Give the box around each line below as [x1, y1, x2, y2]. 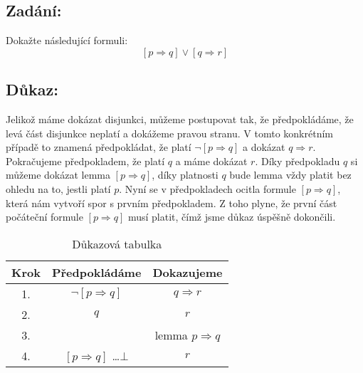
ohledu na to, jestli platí [6, 181, 111, 196]
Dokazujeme [152, 263, 223, 280]
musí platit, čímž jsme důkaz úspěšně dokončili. [127, 209, 336, 224]
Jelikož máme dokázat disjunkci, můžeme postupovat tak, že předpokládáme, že [6, 112, 354, 126]
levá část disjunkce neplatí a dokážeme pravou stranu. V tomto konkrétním [6, 125, 333, 140]
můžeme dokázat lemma [6, 167, 110, 182]
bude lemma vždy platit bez [229, 167, 352, 182]
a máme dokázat [175, 153, 248, 168]
